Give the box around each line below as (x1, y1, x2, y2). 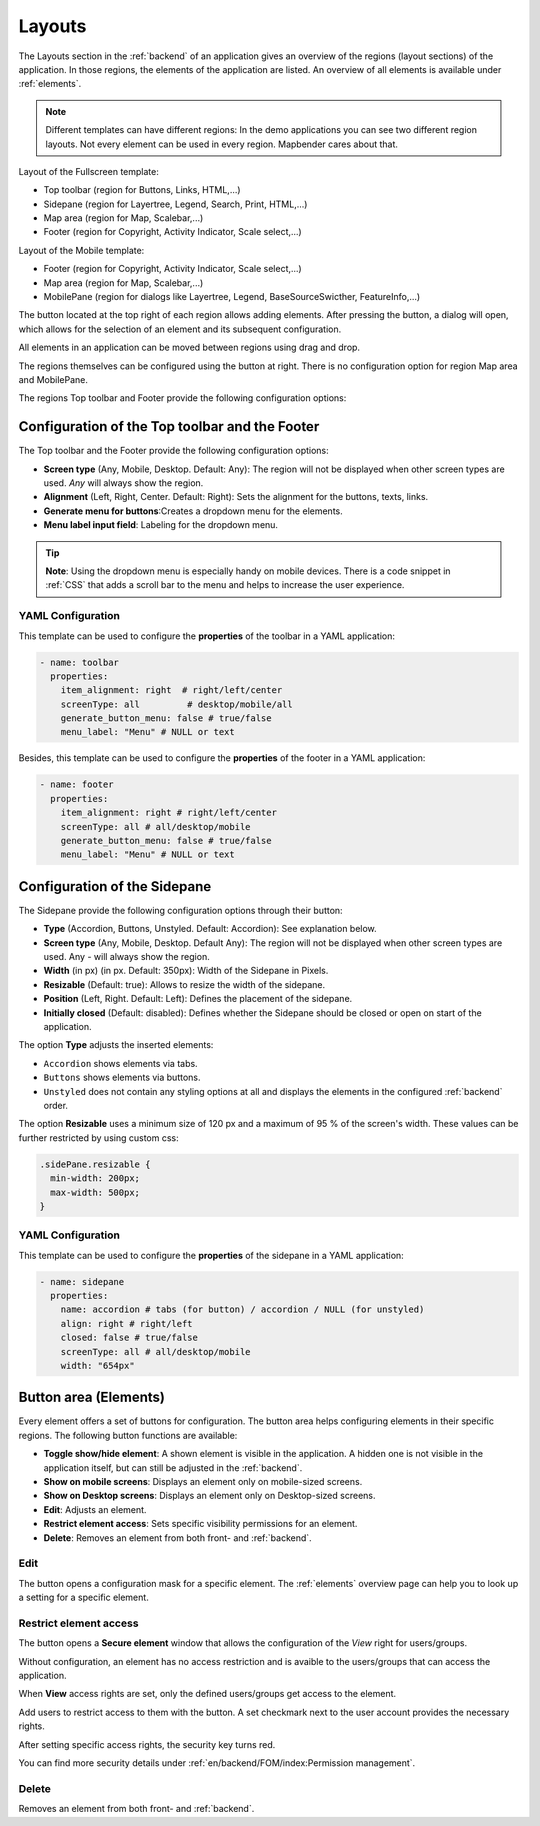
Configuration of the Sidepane (18, 878, 212, 895)
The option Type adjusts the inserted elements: (18, 1039, 214, 1051)
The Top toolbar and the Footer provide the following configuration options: (18, 445, 329, 457)
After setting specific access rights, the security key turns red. (18, 1738, 276, 1750)
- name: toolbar (39, 656, 120, 668)
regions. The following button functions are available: (18, 1429, 238, 1441)
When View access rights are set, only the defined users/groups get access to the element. (18, 1688, 397, 1700)
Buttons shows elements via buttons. (43, 1071, 201, 1084)
